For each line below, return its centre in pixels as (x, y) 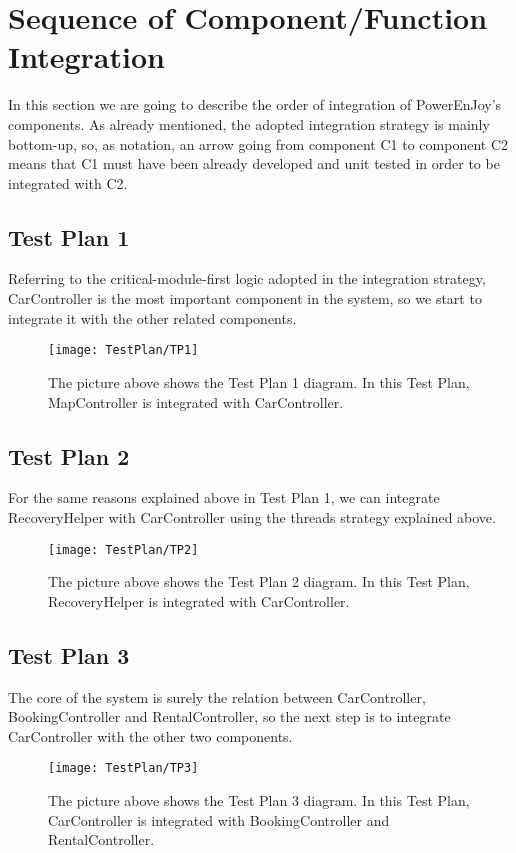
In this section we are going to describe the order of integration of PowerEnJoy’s (255, 104)
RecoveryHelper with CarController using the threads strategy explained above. (252, 516)
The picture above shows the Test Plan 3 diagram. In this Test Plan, (259, 799)
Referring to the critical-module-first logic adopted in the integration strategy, (247, 278)
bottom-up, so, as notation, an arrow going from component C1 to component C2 (258, 143)
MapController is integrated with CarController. (196, 401)
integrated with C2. (68, 182)
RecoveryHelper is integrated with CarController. (199, 600)
